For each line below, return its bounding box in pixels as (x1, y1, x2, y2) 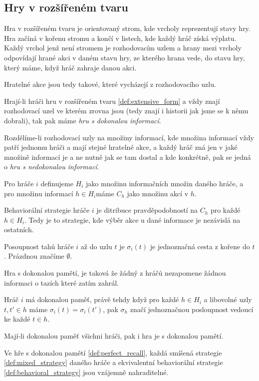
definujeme (40, 178, 73, 188)
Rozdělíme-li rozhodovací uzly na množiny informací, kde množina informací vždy (4, 132, 254, 142)
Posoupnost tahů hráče (4, 241, 74, 251)
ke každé (4, 314, 30, 324)
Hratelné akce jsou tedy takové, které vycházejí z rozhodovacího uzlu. (4, 79, 216, 89)
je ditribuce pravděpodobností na (96, 205, 198, 215)
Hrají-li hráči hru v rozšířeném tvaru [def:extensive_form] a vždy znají (4, 95, 220, 106)
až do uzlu (80, 241, 112, 251)
